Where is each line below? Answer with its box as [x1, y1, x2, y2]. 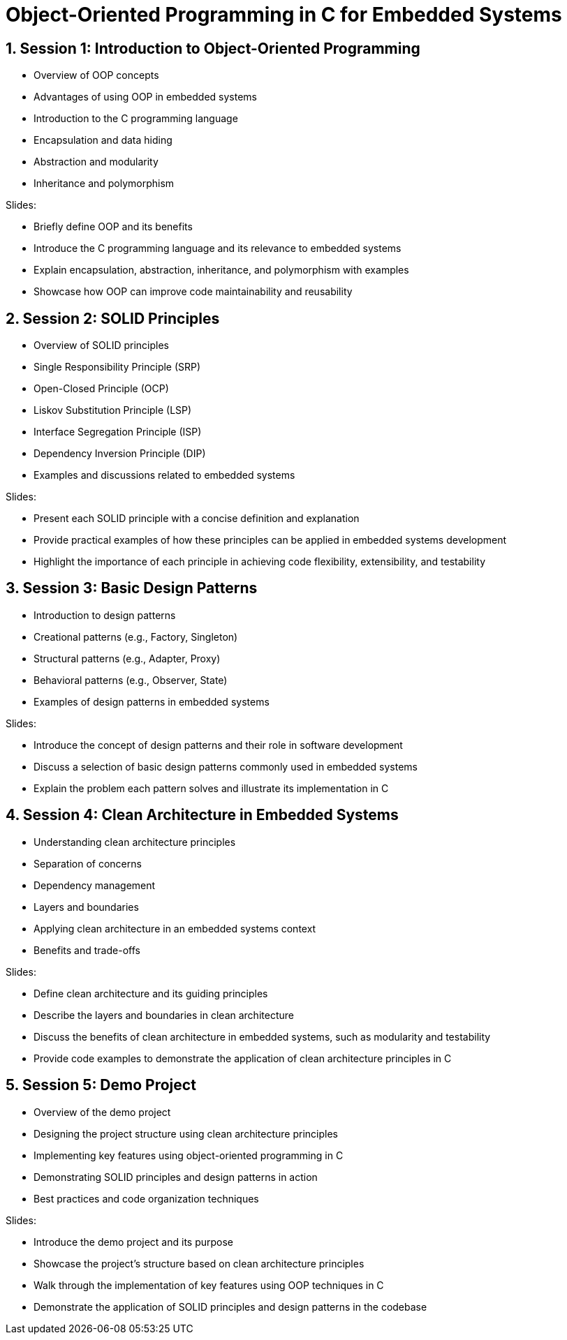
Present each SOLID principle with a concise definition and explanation [34, 512, 360, 525]
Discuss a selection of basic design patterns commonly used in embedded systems [34, 760, 418, 773]
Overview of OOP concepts [34, 69, 159, 82]
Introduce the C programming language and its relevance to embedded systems [34, 242, 402, 255]
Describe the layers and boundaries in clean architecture [34, 1008, 294, 1021]
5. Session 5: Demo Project [6, 1076, 196, 1094]
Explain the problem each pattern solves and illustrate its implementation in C [34, 782, 389, 794]
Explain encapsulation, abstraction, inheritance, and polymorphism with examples [34, 264, 409, 276]
